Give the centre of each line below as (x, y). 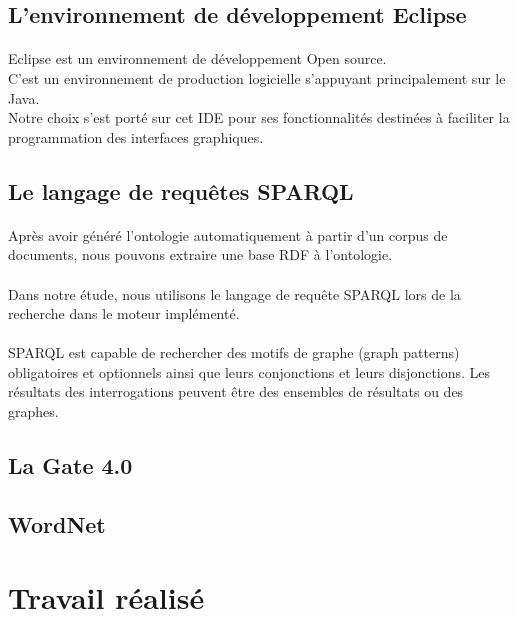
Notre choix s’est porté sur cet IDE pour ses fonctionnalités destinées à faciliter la (259, 117)
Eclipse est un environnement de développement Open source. (197, 58)
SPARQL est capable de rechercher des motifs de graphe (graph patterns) (234, 352)
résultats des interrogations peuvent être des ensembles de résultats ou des (236, 391)
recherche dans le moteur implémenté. (124, 313)
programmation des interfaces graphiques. (136, 136)
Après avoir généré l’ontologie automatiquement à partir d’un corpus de (228, 234)
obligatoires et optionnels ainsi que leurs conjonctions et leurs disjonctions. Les (249, 371)
